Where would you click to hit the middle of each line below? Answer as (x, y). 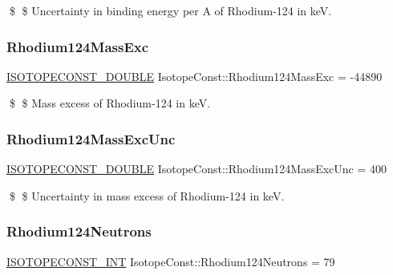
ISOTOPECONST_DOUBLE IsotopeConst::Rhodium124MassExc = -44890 (194, 76)
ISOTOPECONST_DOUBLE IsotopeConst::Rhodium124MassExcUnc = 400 (197, 169)
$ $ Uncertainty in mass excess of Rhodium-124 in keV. (147, 195)
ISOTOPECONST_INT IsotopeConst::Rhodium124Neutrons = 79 (171, 261)
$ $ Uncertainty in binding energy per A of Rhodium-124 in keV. (170, 10)
